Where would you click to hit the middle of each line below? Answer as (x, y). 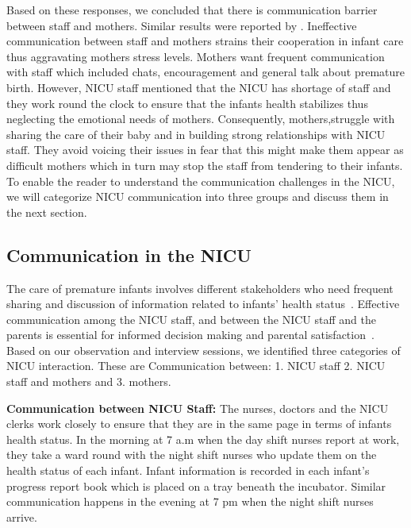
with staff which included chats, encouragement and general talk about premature (205, 72)
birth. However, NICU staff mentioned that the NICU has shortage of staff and (199, 87)
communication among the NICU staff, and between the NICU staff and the (191, 319)
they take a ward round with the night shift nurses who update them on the (192, 455)
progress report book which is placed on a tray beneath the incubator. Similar (196, 486)
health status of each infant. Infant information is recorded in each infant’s (188, 470)
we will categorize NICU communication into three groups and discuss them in (198, 197)
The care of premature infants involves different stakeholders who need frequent (200, 288)
